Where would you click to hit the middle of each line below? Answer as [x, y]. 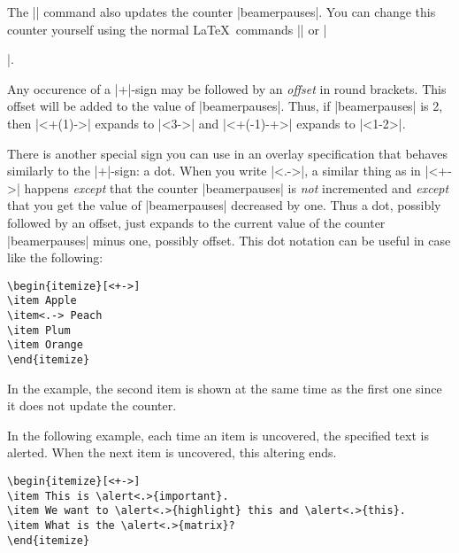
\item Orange [45, 345]
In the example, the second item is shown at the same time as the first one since [225, 388]
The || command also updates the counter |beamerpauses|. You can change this [222, 12]
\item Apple [42, 301]
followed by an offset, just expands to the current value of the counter [196, 222]
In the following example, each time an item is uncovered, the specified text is [218, 435]
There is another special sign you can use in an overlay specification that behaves [227, 153]
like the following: [55, 257]
